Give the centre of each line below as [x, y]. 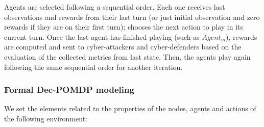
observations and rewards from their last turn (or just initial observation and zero [132, 17]
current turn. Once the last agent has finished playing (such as [102, 36]
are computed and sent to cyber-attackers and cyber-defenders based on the [123, 47]
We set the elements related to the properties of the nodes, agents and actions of [130, 108]
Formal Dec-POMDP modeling [69, 90]
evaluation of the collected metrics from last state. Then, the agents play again [127, 56]
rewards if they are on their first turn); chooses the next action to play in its [124, 27]
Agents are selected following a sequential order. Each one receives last [115, 7]
